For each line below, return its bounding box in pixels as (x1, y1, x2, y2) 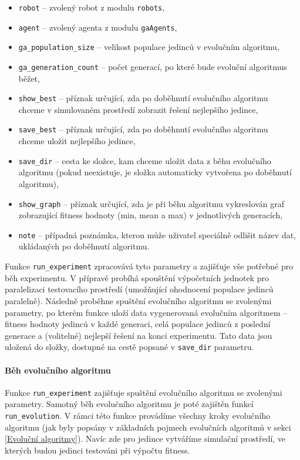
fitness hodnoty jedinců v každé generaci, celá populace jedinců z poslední (5, 318, 271, 330)
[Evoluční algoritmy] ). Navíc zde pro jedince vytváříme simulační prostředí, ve (5, 432, 286, 445)
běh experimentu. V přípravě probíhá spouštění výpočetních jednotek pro (5, 271, 269, 284)
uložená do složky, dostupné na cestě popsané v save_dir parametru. (5, 341, 254, 353)
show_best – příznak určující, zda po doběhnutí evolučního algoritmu (18, 92, 268, 104)
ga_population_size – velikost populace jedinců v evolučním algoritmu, (18, 41, 279, 53)
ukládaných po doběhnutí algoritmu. (18, 240, 150, 252)
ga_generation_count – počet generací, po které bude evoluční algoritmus (18, 60, 287, 72)
